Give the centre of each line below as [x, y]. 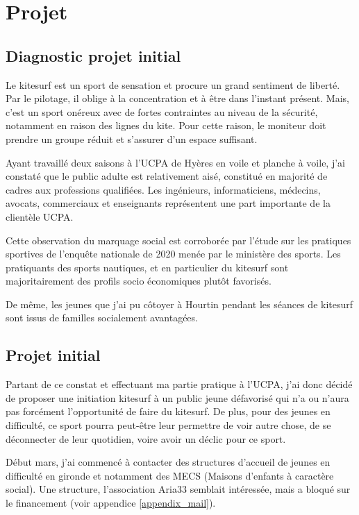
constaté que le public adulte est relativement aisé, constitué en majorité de [167, 176]
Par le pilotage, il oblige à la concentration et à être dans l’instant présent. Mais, [177, 98]
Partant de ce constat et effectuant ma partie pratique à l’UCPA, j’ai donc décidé [179, 384]
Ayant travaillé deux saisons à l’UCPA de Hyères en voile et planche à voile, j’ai [175, 162]
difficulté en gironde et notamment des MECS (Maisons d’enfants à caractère [170, 475]
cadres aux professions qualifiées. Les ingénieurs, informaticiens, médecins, [163, 189]
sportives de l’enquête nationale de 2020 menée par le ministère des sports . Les [173, 254]
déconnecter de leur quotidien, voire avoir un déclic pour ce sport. [146, 438]
